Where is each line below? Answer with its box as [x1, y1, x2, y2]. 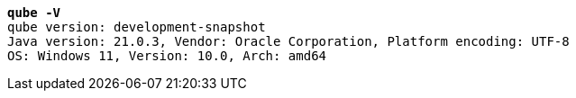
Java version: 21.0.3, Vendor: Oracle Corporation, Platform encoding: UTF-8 [7, 34, 570, 49]
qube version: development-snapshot [7, 20, 266, 34]
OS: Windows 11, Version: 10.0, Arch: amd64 [7, 49, 327, 63]
